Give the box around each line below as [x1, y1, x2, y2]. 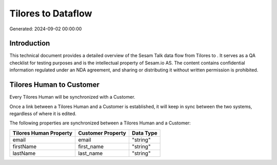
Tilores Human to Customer [9, 80, 100, 89]
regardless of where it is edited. [9, 111, 77, 117]
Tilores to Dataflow [9, 8, 92, 19]
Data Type [131, 129, 157, 136]
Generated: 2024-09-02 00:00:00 [9, 26, 82, 32]
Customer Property [77, 129, 127, 136]
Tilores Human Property [12, 129, 73, 136]
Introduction [9, 39, 50, 48]
